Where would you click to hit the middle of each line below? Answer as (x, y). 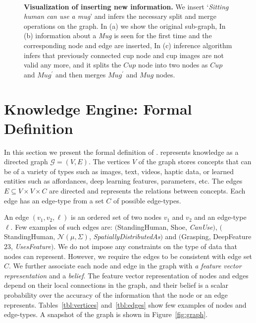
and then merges (81, 74)
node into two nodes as (173, 65)
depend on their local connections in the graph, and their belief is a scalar (116, 285)
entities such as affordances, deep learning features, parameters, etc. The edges (123, 181)
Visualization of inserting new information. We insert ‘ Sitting (126, 6)
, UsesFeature (31, 246)
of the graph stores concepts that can (195, 161)
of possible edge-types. (147, 200)
